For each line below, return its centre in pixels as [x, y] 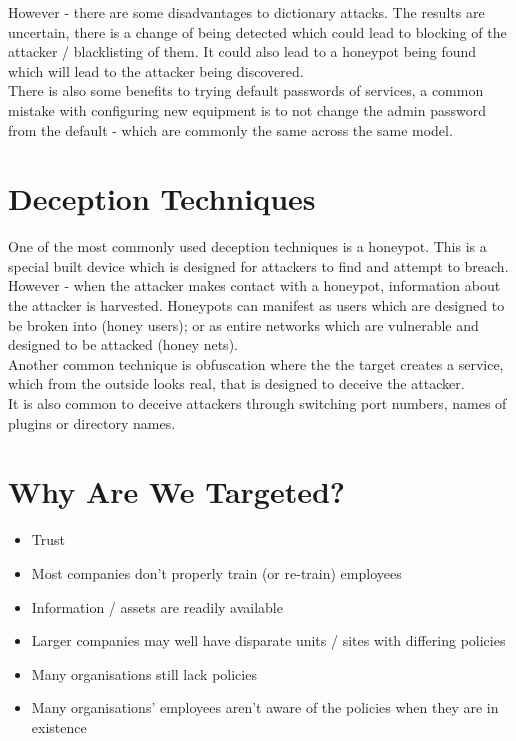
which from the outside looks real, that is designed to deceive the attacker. [236, 383]
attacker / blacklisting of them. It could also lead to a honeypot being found [242, 51]
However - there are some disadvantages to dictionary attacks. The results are [246, 12]
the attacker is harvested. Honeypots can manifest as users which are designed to [256, 305]
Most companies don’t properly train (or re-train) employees [216, 572]
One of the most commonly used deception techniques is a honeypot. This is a [247, 246]
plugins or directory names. [92, 422]
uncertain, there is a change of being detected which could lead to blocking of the [257, 31]
